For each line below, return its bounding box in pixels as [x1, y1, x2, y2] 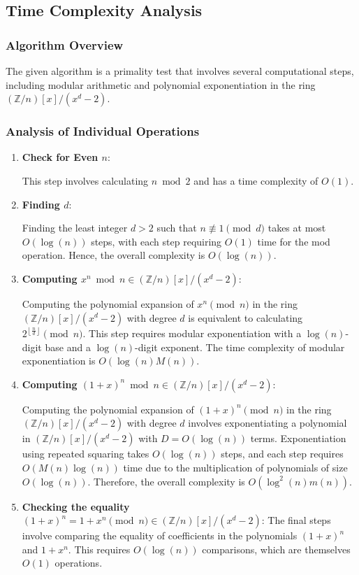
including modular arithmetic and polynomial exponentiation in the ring [6, 77, 316, 92]
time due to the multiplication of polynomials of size [123, 460, 348, 474]
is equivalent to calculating [188, 310, 303, 325]
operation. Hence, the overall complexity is [22, 248, 205, 262]
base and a [45, 339, 91, 354]
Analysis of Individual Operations [6, 122, 200, 140]
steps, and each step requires [221, 446, 344, 461]
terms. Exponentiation [250, 431, 346, 446]
